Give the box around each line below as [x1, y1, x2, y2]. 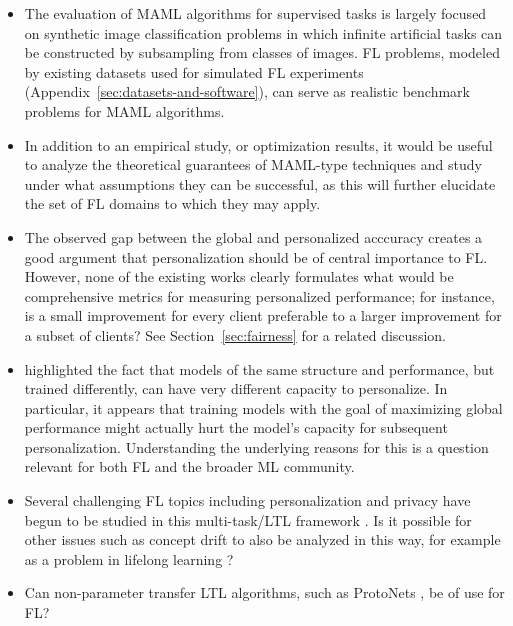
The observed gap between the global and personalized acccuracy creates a [24, 226, 483, 247]
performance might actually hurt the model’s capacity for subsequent [24, 417, 448, 438]
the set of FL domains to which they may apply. [24, 193, 321, 214]
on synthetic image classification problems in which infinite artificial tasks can [24, 22, 503, 43]
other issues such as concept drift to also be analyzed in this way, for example [24, 529, 501, 550]
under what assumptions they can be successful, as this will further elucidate [24, 173, 496, 194]
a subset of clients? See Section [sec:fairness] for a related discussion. [24, 324, 446, 345]
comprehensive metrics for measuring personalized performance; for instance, [24, 285, 495, 306]
